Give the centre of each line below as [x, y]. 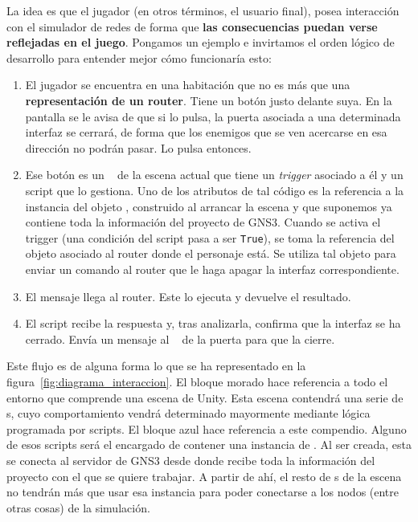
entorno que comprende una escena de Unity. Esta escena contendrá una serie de [205, 397]
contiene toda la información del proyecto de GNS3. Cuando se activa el [203, 222]
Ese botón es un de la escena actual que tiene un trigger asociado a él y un [214, 175]
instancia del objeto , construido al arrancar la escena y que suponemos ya [209, 206]
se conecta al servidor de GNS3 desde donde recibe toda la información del [191, 460]
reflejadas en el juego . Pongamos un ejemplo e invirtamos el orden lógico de [201, 42]
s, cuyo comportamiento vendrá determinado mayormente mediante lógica [189, 413]
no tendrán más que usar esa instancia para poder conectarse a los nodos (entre [203, 492]
